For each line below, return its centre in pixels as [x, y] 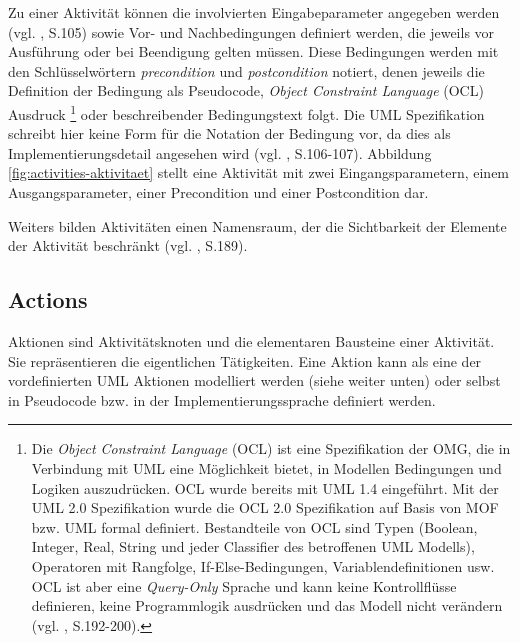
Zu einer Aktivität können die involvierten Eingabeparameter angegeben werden [254, 12]
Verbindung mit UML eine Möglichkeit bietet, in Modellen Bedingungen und [266, 467]
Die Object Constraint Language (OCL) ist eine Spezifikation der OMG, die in [271, 448]
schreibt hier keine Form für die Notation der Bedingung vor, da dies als [229, 133]
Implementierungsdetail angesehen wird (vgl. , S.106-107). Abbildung [220, 152]
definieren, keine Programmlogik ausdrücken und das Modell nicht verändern [267, 605]
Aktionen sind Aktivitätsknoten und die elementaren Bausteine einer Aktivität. [251, 340]
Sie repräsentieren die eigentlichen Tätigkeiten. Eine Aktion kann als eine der [245, 360]
